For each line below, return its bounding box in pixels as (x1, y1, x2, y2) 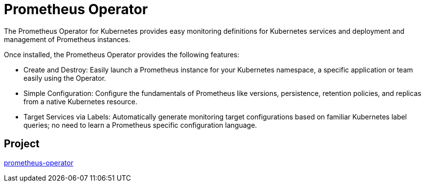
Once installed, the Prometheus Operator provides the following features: (4, 50, 240, 59)
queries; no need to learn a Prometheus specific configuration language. (23, 120, 257, 129)
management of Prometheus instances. (4, 35, 131, 44)
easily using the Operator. (23, 73, 106, 82)
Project (4, 138, 40, 150)
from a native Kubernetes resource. (23, 97, 137, 106)
